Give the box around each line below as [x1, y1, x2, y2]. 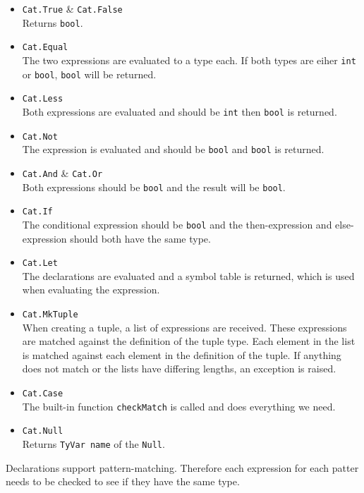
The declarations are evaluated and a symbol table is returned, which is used [22, 268, 355, 283]
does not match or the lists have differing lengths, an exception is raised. [22, 361, 336, 376]
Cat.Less [22, 94, 63, 104]
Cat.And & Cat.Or [22, 165, 103, 180]
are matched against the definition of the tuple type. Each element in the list [22, 334, 356, 348]
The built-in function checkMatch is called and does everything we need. [22, 398, 336, 413]
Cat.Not [22, 131, 58, 142]
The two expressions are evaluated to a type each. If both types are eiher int [22, 52, 356, 67]
